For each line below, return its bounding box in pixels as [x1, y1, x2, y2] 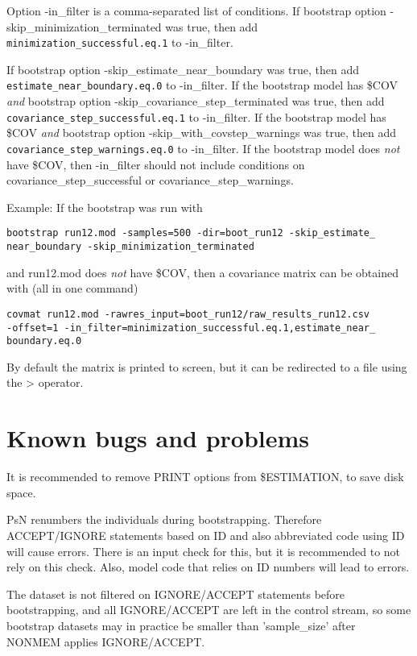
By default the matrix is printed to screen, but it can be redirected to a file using [6, 358, 407, 375]
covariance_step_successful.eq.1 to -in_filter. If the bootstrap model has [6, 108, 386, 125]
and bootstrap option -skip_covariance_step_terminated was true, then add [6, 93, 385, 110]
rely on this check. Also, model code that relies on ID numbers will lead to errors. [6, 558, 410, 575]
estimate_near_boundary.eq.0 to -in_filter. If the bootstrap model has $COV [6, 77, 398, 93]
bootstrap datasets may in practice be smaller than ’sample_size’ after [6, 617, 356, 633]
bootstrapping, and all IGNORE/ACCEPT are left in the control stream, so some [6, 601, 411, 618]
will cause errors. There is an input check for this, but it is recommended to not [6, 542, 401, 559]
